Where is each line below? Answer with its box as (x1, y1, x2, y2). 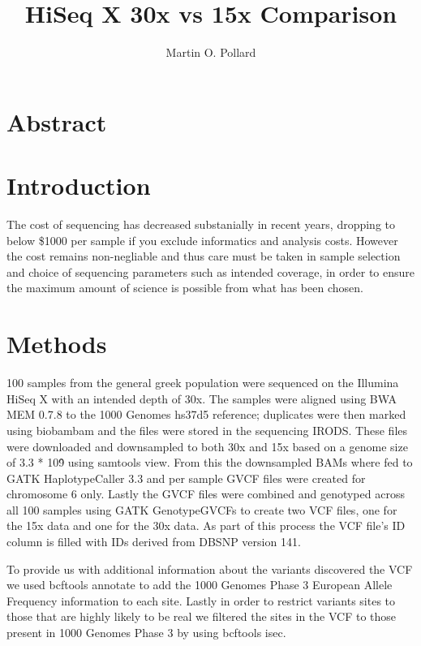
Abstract (6, 105, 107, 138)
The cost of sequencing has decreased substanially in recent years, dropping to (6, 216, 396, 233)
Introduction (6, 169, 151, 202)
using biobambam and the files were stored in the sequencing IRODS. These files (6, 421, 408, 438)
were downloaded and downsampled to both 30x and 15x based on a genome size (6, 437, 408, 454)
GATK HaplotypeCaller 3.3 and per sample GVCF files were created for (6, 469, 366, 486)
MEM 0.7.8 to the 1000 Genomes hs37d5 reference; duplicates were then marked (6, 406, 406, 423)
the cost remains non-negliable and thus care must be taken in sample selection (6, 248, 401, 265)
